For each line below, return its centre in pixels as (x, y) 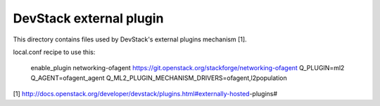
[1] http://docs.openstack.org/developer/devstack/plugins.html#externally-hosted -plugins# (145, 94)
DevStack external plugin (88, 18)
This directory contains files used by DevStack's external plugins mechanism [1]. (130, 39)
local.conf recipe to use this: (54, 52)
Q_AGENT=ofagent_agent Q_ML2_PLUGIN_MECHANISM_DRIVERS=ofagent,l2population (159, 78)
